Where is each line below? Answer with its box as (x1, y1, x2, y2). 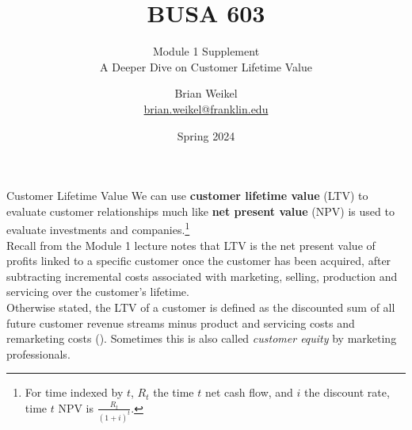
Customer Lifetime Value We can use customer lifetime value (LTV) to (6, 187, 368, 204)
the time (153, 384, 194, 401)
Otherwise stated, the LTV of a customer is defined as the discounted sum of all (6, 298, 395, 315)
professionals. (6, 345, 71, 362)
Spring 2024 (177, 127, 235, 144)
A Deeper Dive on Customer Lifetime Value (100, 58, 312, 75)
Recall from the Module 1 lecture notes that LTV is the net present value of (6, 236, 376, 253)
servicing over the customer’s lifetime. (6, 283, 189, 300)
